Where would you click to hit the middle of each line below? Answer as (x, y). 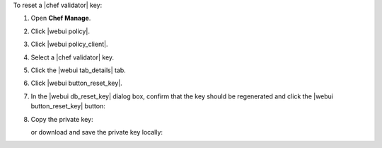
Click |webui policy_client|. (69, 44)
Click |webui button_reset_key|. (77, 83)
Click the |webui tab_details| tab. (79, 70)
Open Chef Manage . (61, 18)
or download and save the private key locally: (97, 132)
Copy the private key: (62, 119)
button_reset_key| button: (68, 106)
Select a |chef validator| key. (73, 57)
